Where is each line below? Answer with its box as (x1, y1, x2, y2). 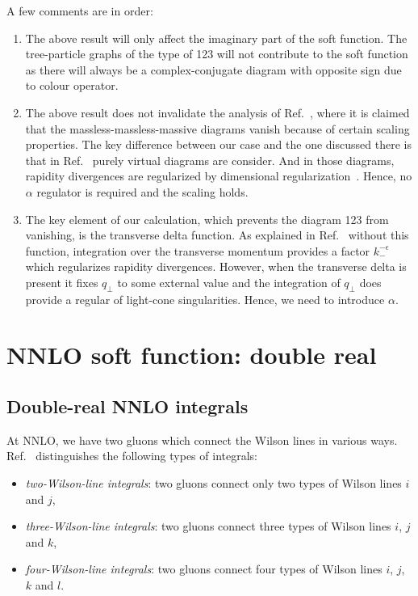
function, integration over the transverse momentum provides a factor (25, 242, 370, 259)
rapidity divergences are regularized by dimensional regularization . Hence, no (25, 167, 412, 184)
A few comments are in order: (6, 2, 153, 19)
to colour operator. (25, 77, 119, 94)
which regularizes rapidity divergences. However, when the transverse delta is (25, 258, 407, 275)
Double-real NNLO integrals (6, 394, 249, 419)
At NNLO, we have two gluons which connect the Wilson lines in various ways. (6, 431, 398, 448)
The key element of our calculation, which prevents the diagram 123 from (25, 210, 389, 227)
